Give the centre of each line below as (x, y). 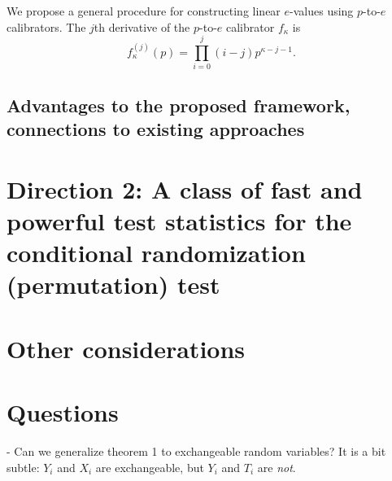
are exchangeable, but (150, 467)
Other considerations (126, 348)
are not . (277, 467)
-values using (322, 11)
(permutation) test (113, 284)
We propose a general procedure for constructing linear (144, 11)
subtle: (23, 467)
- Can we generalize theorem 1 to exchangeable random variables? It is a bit (196, 450)
